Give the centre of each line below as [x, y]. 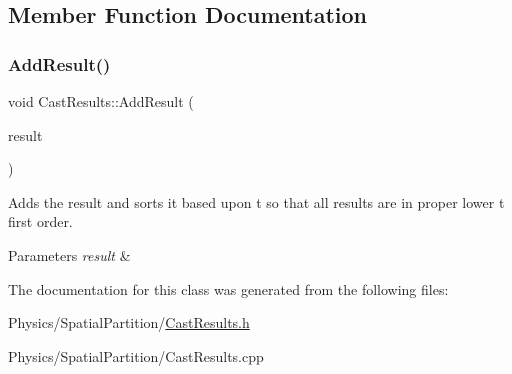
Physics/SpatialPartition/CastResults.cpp [136, 355]
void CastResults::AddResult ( [101, 101]
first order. [40, 221]
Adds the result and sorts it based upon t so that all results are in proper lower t [256, 201]
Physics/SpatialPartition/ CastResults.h [129, 322]
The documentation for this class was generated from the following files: [228, 288]
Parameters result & [69, 254]
